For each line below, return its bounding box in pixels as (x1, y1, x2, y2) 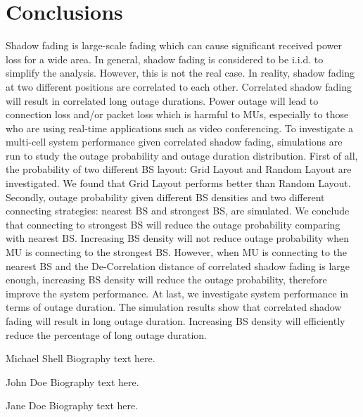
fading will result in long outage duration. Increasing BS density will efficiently (6, 314, 345, 328)
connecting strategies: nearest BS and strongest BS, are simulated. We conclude (6, 203, 350, 218)
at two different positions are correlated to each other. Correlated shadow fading (6, 79, 352, 94)
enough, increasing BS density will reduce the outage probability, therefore (6, 272, 327, 287)
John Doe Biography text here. (6, 374, 139, 389)
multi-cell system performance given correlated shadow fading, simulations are (6, 134, 343, 149)
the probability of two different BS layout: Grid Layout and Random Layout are (6, 162, 352, 177)
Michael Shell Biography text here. (6, 351, 155, 366)
